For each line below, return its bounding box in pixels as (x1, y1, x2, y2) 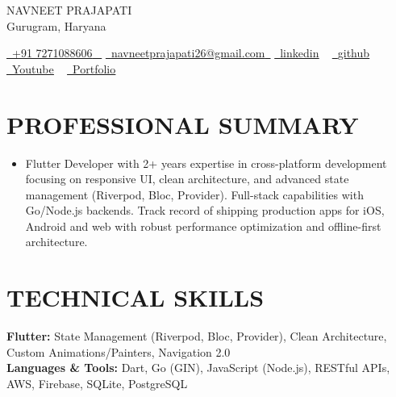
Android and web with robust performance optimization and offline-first (25, 217, 381, 234)
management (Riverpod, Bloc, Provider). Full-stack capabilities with (25, 186, 364, 203)
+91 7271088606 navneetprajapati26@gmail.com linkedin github (12, 44, 370, 61)
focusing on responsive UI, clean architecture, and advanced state (25, 170, 349, 187)
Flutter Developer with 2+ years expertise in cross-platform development (25, 154, 387, 171)
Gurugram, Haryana (6, 17, 106, 34)
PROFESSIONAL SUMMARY (6, 107, 359, 140)
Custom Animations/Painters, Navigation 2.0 (6, 343, 231, 360)
